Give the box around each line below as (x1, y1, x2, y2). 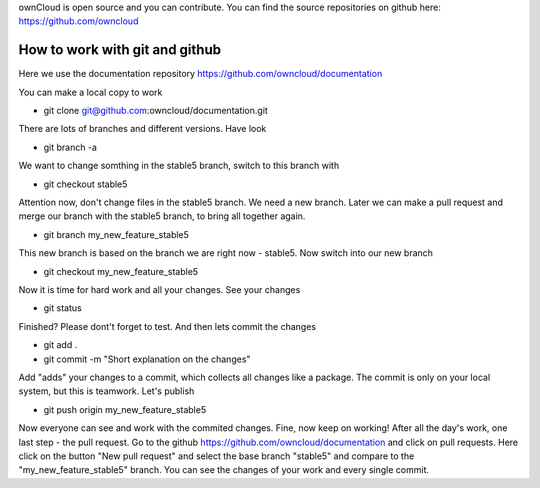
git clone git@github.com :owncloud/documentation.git (43, 105, 269, 117)
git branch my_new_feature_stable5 (43, 228, 190, 240)
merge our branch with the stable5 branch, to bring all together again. (18, 210, 306, 222)
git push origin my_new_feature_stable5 (43, 403, 207, 415)
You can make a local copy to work (18, 86, 163, 98)
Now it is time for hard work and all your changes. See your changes (18, 283, 301, 295)
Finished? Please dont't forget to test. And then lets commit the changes (18, 320, 317, 332)
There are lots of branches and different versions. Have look (18, 123, 267, 135)
